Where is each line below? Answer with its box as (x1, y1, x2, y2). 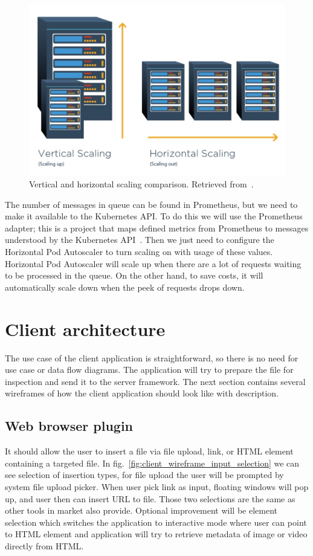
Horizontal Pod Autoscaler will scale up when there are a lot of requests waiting (5, 257, 302, 270)
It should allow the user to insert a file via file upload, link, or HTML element (5, 445, 294, 457)
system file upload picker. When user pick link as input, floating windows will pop (5, 480, 309, 493)
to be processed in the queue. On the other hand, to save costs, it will (5, 269, 263, 282)
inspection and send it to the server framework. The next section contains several (5, 375, 306, 387)
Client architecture (5, 316, 166, 341)
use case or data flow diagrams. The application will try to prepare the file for (5, 363, 294, 376)
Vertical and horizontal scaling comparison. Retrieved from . (29, 178, 254, 190)
